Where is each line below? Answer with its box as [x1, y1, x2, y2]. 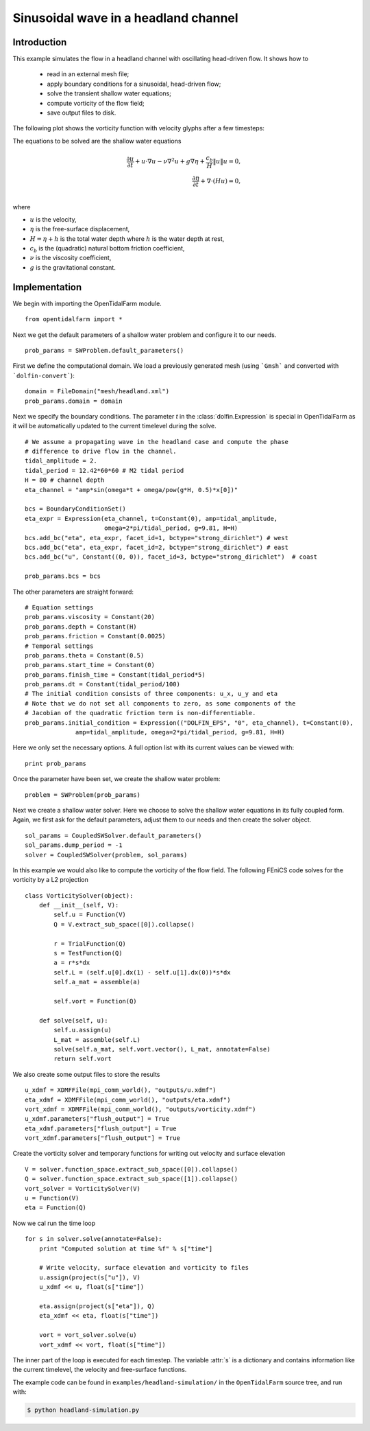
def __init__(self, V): [38, 901, 119, 909]
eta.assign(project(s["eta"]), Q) [38, 1302, 156, 1310]
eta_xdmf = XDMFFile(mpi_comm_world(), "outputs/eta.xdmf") [25, 1095, 231, 1104]
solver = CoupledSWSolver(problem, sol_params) [25, 851, 188, 859]
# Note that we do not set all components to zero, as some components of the [25, 699, 296, 707]
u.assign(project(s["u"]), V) [38, 1273, 140, 1281]
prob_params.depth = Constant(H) [25, 623, 137, 631]
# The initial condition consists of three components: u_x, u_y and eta [25, 690, 278, 698]
